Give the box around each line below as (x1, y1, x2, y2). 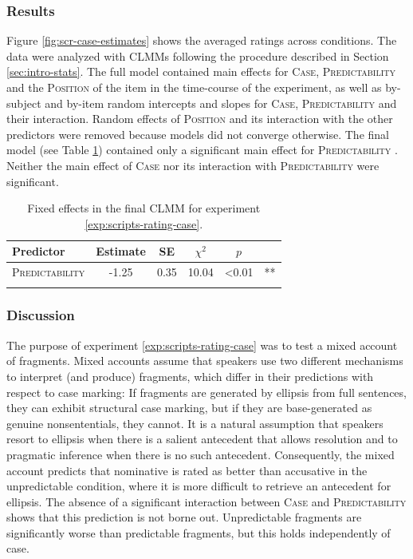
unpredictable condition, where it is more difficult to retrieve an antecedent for (6, 478, 391, 494)
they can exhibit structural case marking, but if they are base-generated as (6, 399, 372, 416)
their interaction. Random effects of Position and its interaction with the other (6, 110, 393, 127)
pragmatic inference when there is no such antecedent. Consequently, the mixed (6, 446, 395, 462)
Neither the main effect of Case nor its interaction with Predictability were (6, 157, 380, 173)
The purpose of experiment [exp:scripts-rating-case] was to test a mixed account (6, 336, 398, 353)
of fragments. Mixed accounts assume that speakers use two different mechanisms (6, 352, 403, 369)
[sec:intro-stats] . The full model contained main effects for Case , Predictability (6, 63, 396, 80)
